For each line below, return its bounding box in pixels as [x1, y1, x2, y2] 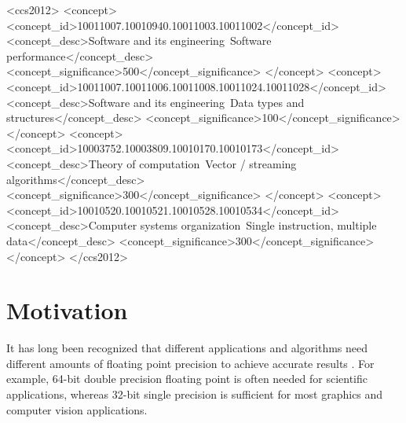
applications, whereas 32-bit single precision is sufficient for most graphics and [6, 386, 383, 402]
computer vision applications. [6, 401, 148, 417]
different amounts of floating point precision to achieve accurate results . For [6, 355, 375, 371]
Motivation [6, 294, 128, 326]
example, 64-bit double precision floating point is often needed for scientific [6, 370, 368, 387]
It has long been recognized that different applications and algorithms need [6, 340, 368, 356]
